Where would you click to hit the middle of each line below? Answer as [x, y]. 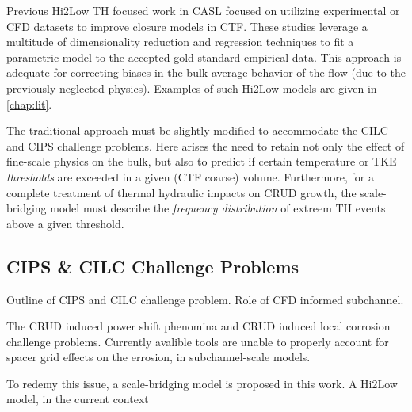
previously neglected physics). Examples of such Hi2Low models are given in [192, 88]
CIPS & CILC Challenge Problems [153, 266]
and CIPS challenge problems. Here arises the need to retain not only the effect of [206, 145]
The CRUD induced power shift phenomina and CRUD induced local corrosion [198, 326]
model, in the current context [78, 399]
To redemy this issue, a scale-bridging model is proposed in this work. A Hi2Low [202, 383]
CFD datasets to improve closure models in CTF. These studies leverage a [187, 26]
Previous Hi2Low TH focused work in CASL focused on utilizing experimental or [203, 10]
